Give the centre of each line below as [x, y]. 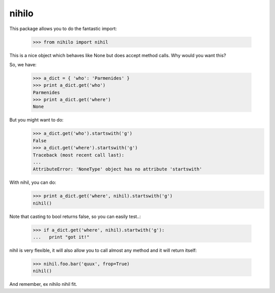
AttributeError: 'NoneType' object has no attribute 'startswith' [117, 169]
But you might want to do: [36, 120]
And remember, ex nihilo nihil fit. [43, 284]
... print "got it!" [61, 237]
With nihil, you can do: [33, 182]
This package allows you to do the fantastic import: [63, 29]
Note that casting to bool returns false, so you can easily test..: [75, 216]
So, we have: [23, 64]
